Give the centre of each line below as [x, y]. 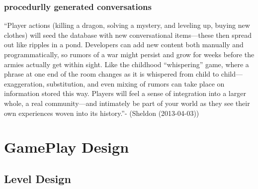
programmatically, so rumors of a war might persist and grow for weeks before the [129, 54]
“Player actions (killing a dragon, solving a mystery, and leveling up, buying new [127, 25]
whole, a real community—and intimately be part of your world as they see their [127, 103]
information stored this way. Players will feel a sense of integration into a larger [125, 93]
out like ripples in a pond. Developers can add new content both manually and [124, 45]
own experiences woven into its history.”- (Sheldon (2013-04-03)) [102, 113]
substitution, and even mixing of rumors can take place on [135, 83]
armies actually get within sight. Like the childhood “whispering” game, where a [127, 64]
